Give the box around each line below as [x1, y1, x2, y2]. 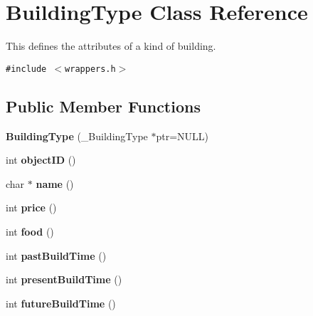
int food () [6, 223, 54, 238]
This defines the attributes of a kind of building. [6, 38, 216, 53]
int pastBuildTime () [6, 248, 107, 263]
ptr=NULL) [156, 128, 209, 143]
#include [6, 63, 47, 74]
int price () [6, 200, 57, 215]
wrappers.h [65, 63, 116, 74]
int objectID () [6, 152, 76, 167]
